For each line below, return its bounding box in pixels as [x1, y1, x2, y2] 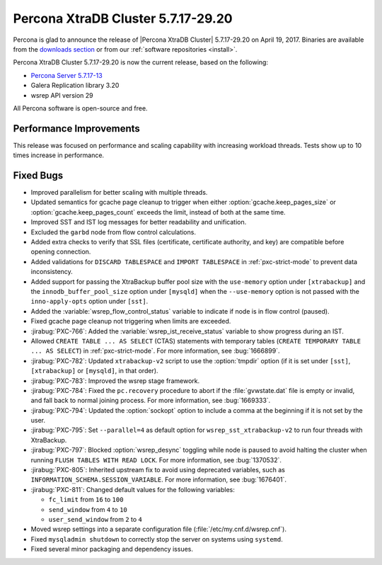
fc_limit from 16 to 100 [48, 496, 124, 504]
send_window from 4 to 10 [48, 505, 127, 513]
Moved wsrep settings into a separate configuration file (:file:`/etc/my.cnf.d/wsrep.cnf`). [30, 525, 286, 534]
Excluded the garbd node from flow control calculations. [30, 227, 196, 236]
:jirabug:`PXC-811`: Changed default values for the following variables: [30, 485, 235, 493]
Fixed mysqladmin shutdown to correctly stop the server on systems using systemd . [30, 535, 283, 543]
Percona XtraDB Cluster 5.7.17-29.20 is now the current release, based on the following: [13, 58, 269, 67]
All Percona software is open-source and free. [13, 103, 148, 113]
